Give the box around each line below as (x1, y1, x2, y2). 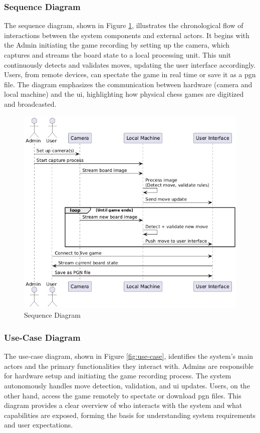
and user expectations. (4, 419, 73, 430)
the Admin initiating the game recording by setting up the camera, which (4, 40, 230, 50)
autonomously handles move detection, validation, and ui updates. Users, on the (4, 380, 250, 390)
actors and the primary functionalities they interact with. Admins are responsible (4, 360, 254, 371)
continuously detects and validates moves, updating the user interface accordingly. (4, 59, 256, 70)
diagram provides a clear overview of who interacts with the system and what (4, 400, 242, 410)
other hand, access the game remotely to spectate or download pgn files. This (4, 390, 241, 400)
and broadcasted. (4, 98, 57, 109)
